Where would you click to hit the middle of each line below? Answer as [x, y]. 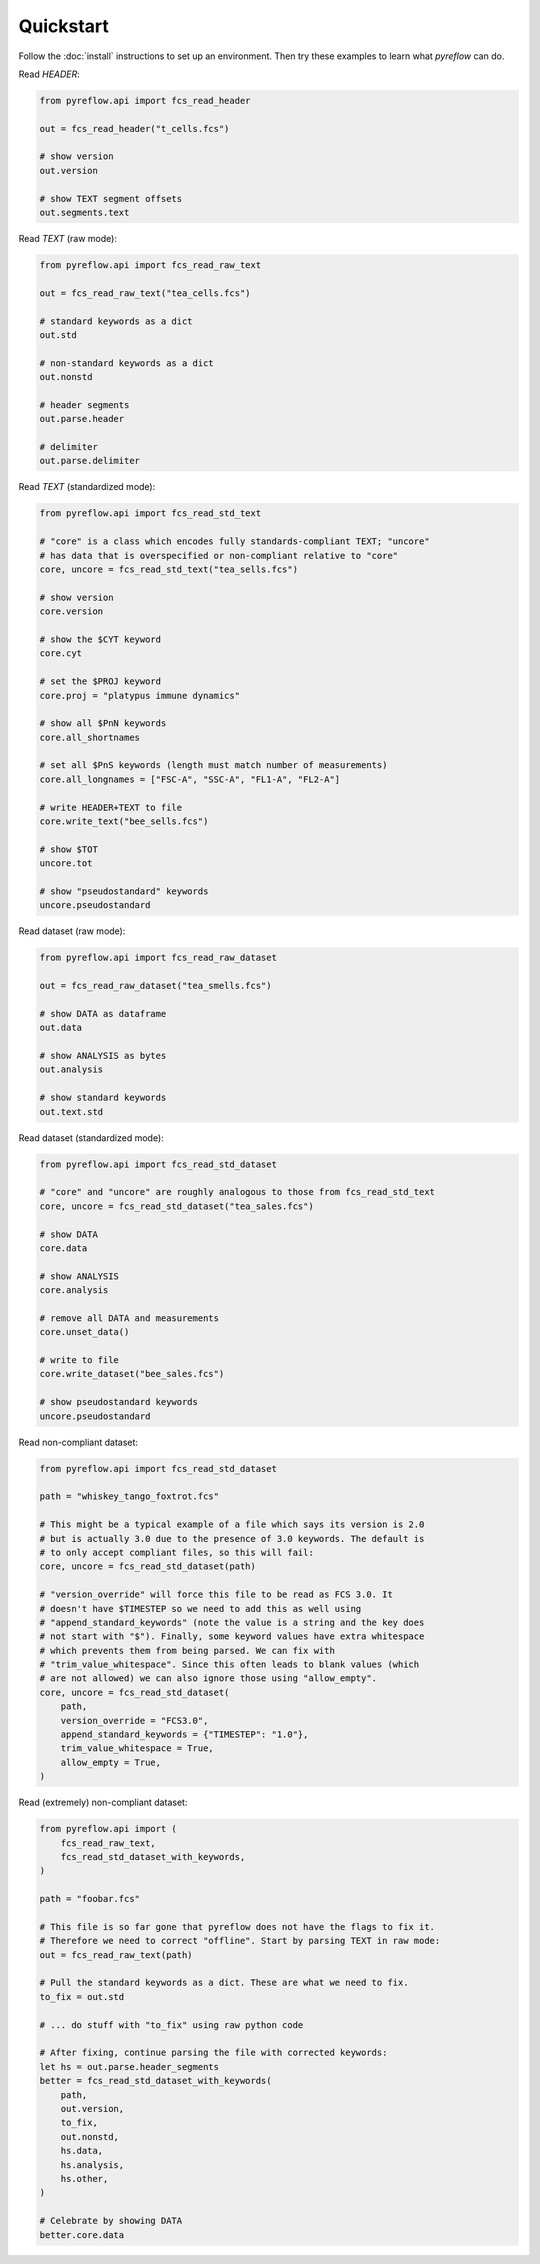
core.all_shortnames [89, 737]
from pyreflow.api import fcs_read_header [145, 100]
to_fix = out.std [82, 1996]
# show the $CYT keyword [100, 639]
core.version [71, 611]
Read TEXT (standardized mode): [87, 487]
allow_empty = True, [111, 1762]
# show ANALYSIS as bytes [103, 1056]
